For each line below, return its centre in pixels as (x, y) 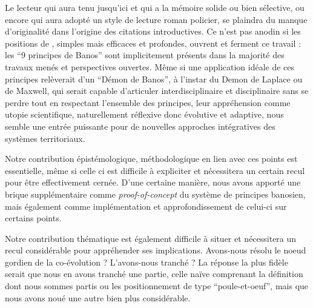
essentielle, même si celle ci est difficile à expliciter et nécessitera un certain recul (155, 170)
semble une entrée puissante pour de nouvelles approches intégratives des (140, 126)
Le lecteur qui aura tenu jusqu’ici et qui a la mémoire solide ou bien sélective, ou (155, 7)
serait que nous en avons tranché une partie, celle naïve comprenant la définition (154, 274)
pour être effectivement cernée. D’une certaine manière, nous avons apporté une (153, 182)
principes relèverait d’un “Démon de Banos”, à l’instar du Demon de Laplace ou (154, 79)
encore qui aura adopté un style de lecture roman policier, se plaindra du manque (156, 19)
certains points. (33, 218)
